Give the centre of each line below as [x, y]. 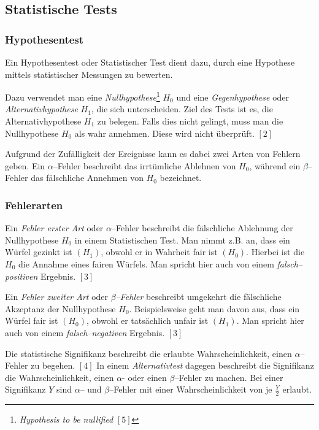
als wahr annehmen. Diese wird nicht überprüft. [164, 133]
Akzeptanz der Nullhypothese [60, 308]
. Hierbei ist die [275, 252]
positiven [21, 276]
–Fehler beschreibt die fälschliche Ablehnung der [202, 228]
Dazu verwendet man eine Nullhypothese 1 [83, 96]
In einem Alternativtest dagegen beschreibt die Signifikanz [205, 365]
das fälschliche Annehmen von [87, 178]
